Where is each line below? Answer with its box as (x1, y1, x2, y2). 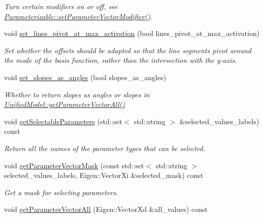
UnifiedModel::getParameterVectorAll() (4, 99, 125, 110)
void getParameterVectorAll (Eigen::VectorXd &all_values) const (4, 204, 208, 214)
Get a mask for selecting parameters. (4, 187, 118, 197)
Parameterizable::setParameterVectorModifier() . (4, 11, 153, 21)
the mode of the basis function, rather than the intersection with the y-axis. (4, 55, 237, 65)
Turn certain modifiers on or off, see (4, 1, 118, 11)
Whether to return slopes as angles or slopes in (4, 89, 150, 99)
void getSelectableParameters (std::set (4, 116, 122, 126)
